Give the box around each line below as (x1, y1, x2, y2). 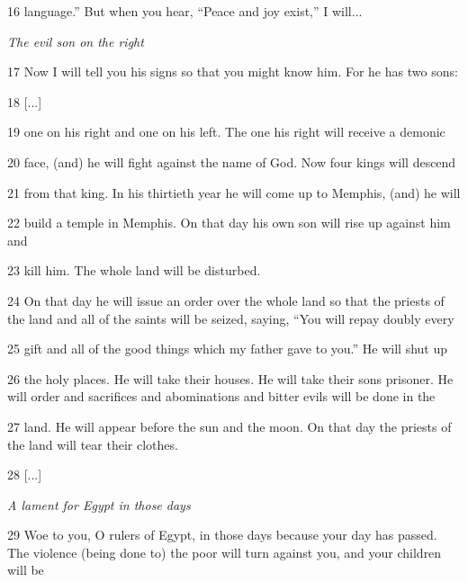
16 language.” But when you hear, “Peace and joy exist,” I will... (7, 2, 363, 20)
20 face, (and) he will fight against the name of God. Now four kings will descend (7, 152, 456, 171)
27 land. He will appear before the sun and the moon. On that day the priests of (7, 416, 452, 435)
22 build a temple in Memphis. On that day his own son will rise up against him (7, 213, 451, 232)
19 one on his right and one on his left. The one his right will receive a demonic (7, 122, 445, 141)
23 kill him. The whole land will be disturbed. (7, 261, 261, 280)
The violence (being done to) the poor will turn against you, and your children (7, 542, 442, 561)
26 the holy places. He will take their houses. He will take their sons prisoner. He (7, 369, 454, 388)
